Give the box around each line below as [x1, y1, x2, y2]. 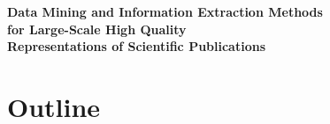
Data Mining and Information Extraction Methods [7, 3, 323, 20]
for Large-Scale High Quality [7, 19, 187, 38]
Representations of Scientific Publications [7, 37, 266, 55]
